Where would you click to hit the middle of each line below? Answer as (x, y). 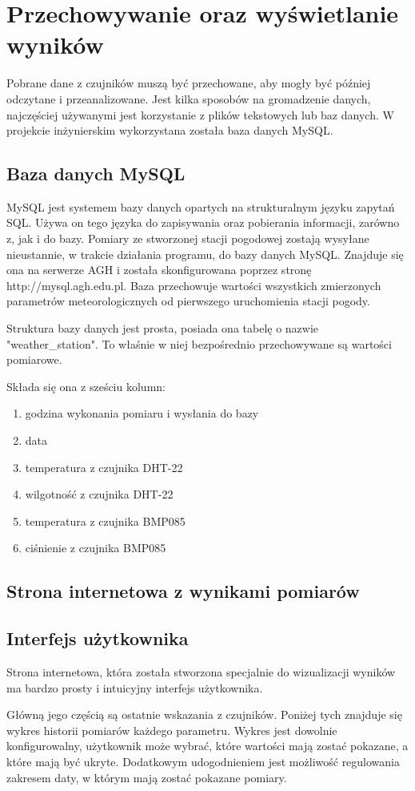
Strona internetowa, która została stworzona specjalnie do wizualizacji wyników (201, 671)
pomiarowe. (34, 359)
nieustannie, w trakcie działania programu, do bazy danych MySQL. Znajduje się (205, 254)
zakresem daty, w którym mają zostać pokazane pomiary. (147, 777)
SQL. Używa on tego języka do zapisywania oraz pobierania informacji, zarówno (203, 222)
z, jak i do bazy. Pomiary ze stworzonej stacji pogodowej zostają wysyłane (188, 238)
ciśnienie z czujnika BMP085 (96, 548)
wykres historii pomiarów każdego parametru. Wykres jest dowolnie (172, 730)
